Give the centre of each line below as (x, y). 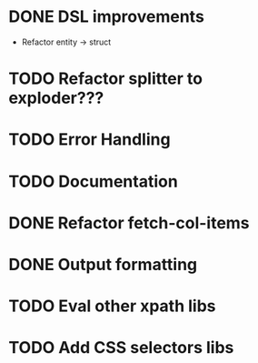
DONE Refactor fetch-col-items (129, 222)
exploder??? (56, 98)
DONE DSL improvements (107, 17)
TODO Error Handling (89, 140)
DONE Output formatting (103, 264)
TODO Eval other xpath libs (112, 306)
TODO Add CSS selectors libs (121, 348)
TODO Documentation (93, 181)
